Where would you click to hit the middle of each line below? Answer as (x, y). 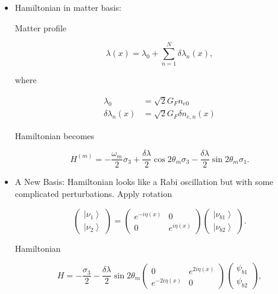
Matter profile (41, 27)
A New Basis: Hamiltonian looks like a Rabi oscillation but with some (144, 182)
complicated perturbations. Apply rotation (93, 194)
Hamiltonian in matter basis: (68, 7)
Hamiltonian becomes (55, 135)
